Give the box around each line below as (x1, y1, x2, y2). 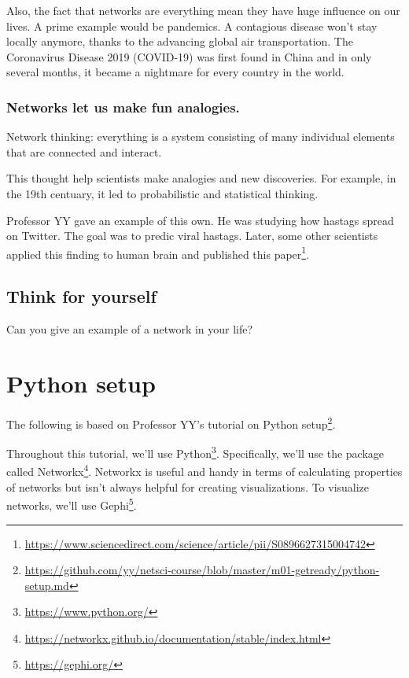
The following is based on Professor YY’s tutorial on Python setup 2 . (6, 413, 336, 432)
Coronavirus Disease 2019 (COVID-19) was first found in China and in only (6, 48, 372, 64)
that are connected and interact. (6, 143, 162, 160)
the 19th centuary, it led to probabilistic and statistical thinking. (6, 185, 319, 201)
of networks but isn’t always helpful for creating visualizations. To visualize (6, 478, 370, 495)
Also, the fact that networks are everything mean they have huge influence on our (6, 2, 400, 18)
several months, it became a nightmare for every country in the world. (6, 64, 345, 80)
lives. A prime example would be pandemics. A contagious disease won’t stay (6, 17, 378, 34)
